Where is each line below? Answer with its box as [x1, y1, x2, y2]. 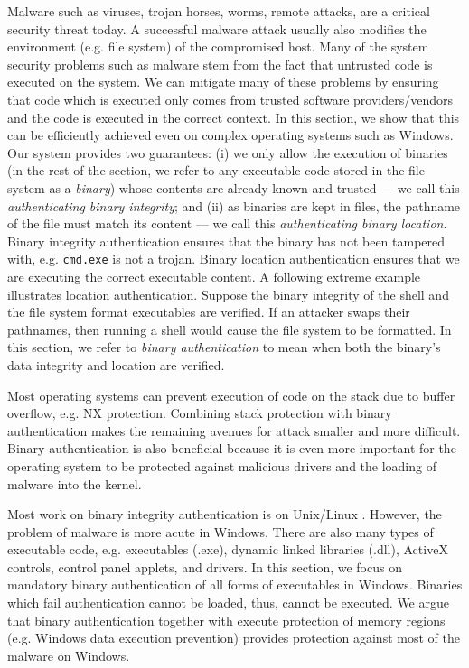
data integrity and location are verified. [7, 355, 225, 374]
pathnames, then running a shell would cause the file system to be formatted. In [7, 320, 452, 339]
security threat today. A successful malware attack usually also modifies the [7, 19, 427, 38]
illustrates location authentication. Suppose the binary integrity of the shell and [7, 284, 449, 303]
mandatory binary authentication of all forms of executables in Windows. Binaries [7, 575, 463, 594]
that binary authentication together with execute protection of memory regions [7, 610, 446, 629]
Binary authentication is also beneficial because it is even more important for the [7, 439, 456, 458]
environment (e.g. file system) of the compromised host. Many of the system [7, 37, 429, 56]
